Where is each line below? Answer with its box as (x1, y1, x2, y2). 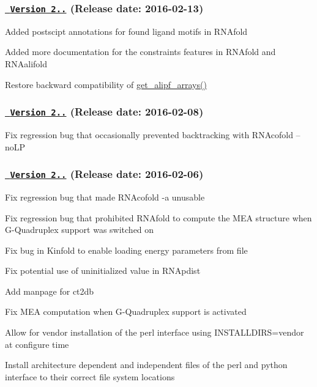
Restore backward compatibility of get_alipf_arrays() (5, 78, 207, 90)
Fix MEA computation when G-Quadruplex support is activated (5, 305, 247, 318)
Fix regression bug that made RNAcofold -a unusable (5, 190, 205, 203)
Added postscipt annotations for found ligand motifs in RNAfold (5, 24, 248, 37)
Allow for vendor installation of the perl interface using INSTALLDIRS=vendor (5, 326, 304, 339)
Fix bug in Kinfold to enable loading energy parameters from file (5, 243, 248, 256)
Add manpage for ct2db (5, 284, 94, 297)
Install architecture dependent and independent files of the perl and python (5, 358, 288, 371)
